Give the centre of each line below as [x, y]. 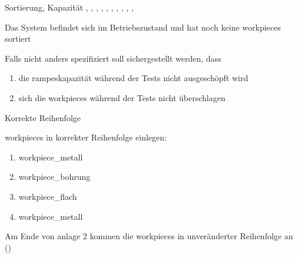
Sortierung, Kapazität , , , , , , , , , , [69, 7]
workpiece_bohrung [54, 177]
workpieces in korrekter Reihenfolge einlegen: [86, 137]
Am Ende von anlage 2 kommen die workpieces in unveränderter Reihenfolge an [149, 236]
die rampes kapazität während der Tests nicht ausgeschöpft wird [133, 78]
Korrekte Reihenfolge [43, 117]
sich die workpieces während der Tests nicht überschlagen [122, 97]
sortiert [18, 38]
